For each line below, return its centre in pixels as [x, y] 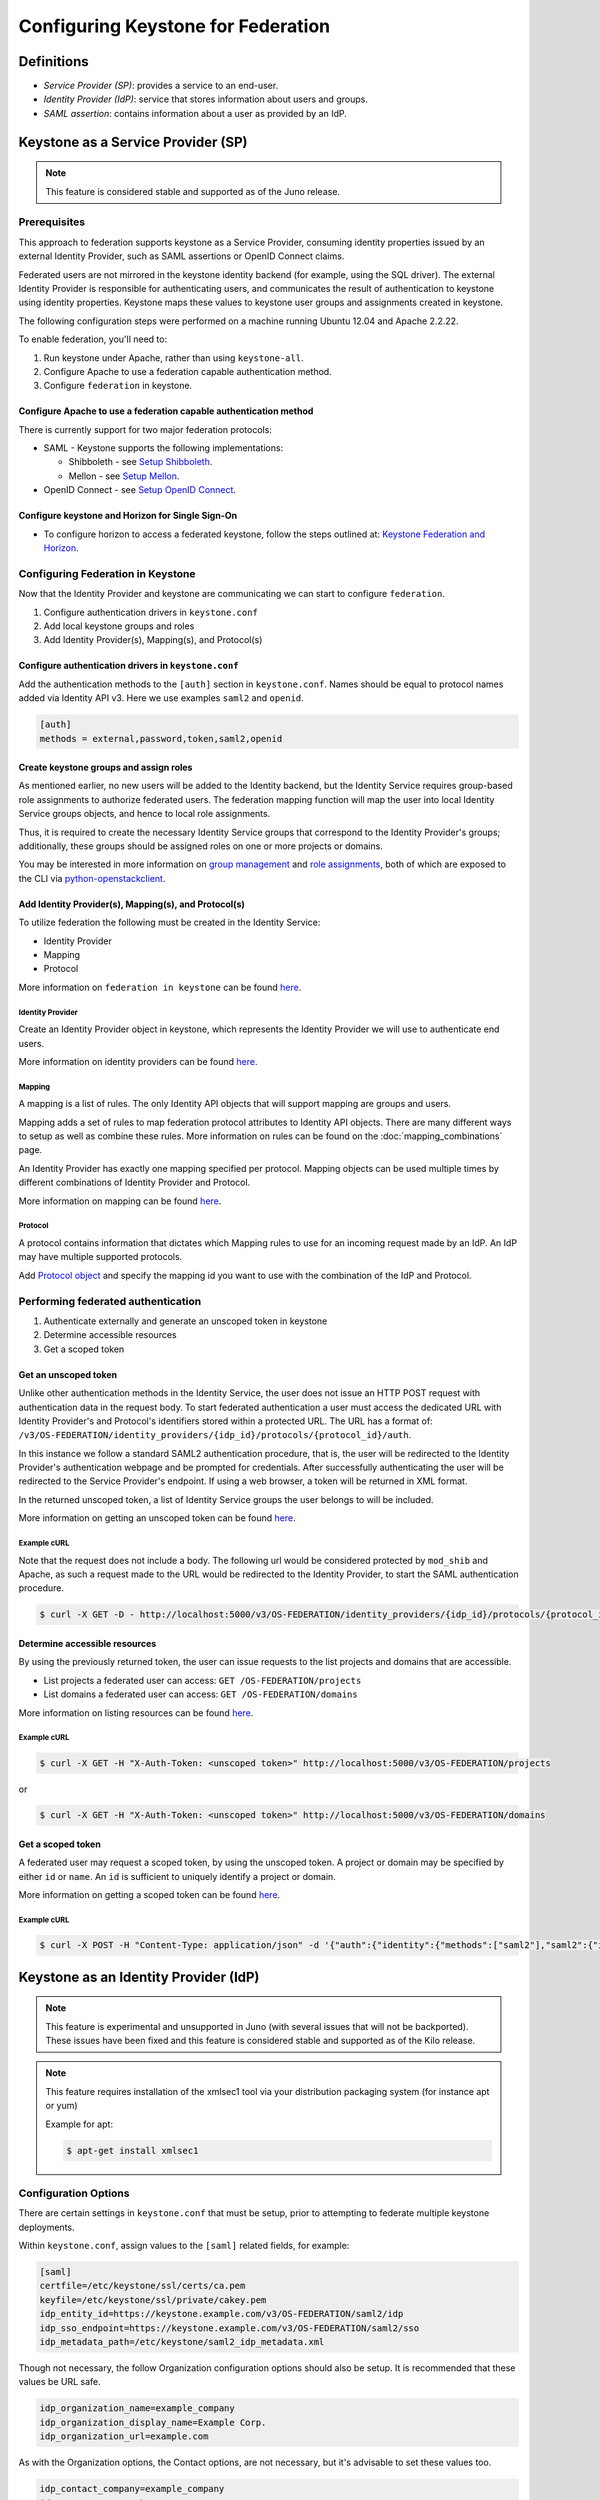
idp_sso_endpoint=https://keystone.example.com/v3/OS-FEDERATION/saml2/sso [229, 2328]
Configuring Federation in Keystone [107, 573]
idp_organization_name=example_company [137, 2408]
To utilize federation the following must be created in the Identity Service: [169, 922]
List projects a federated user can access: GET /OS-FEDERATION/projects [202, 1680]
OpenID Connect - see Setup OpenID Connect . [140, 490]
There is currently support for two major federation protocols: [145, 429]
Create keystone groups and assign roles [105, 767]
